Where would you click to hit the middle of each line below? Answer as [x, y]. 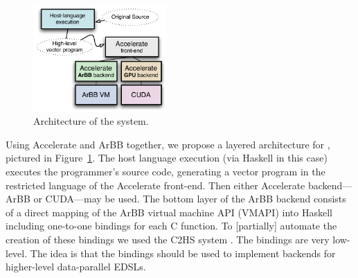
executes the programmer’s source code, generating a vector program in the [165, 171]
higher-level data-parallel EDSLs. [76, 267]
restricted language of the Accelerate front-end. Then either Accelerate [155, 185]
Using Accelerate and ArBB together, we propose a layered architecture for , [168, 144]
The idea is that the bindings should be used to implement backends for [183, 253]
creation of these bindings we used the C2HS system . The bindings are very [168, 239]
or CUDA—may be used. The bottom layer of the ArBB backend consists [190, 199]
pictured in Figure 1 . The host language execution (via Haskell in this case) [167, 158]
